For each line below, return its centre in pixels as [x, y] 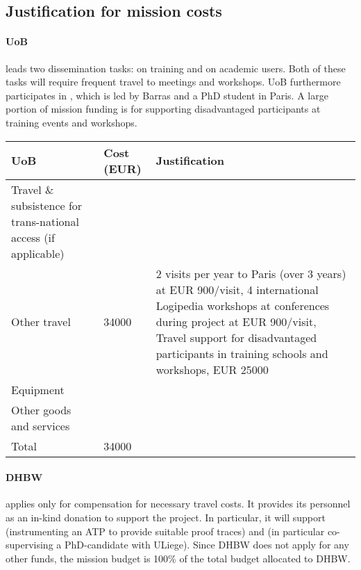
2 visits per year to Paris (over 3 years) [251, 273]
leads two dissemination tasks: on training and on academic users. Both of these [176, 68]
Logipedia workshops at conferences [243, 305]
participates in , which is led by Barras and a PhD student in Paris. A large [167, 95]
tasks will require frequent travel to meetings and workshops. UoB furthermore [173, 82]
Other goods [41, 409]
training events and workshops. [72, 122]
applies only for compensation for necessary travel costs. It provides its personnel [178, 504]
